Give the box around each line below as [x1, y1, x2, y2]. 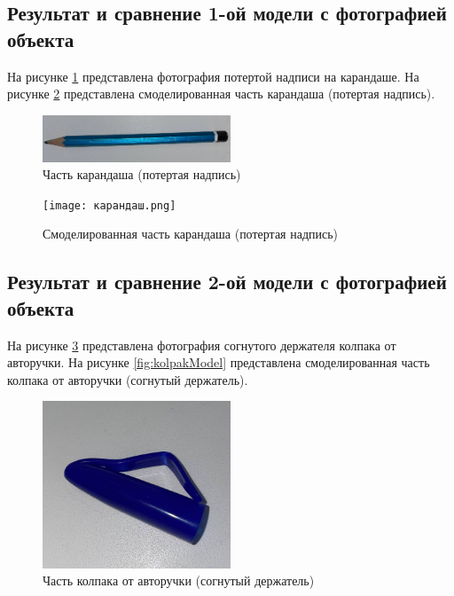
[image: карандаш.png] [43, 199, 176, 212]
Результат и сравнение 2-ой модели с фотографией [7, 268, 447, 295]
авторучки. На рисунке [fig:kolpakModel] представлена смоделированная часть [7, 353, 430, 372]
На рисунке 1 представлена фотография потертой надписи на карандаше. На [7, 67, 419, 85]
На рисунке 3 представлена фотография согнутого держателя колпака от [7, 335, 396, 354]
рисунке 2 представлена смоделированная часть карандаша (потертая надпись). [7, 84, 435, 103]
